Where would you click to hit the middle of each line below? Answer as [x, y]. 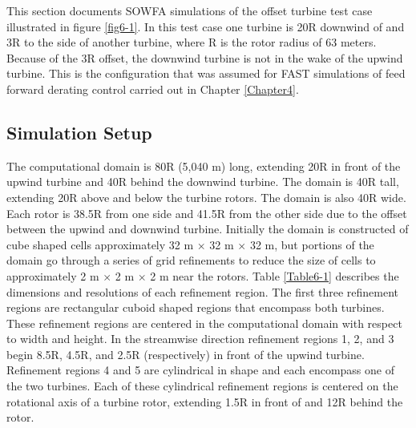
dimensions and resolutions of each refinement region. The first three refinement [203, 291]
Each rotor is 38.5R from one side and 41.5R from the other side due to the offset [207, 213]
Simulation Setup [79, 132]
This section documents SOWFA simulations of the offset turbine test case [190, 10]
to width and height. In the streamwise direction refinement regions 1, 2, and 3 [200, 339]
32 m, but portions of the [312, 244]
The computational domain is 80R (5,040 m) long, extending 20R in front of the [204, 166]
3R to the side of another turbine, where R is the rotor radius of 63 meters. [192, 42]
